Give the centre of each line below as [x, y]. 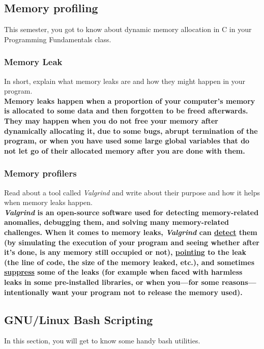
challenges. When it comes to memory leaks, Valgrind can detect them [131, 232]
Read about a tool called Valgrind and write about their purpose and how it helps [132, 192]
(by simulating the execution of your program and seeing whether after [132, 242]
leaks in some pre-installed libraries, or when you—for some [112, 282]
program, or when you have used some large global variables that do [127, 141]
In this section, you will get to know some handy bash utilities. [102, 341]
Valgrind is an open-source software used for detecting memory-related [131, 212]
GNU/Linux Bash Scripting [79, 319]
